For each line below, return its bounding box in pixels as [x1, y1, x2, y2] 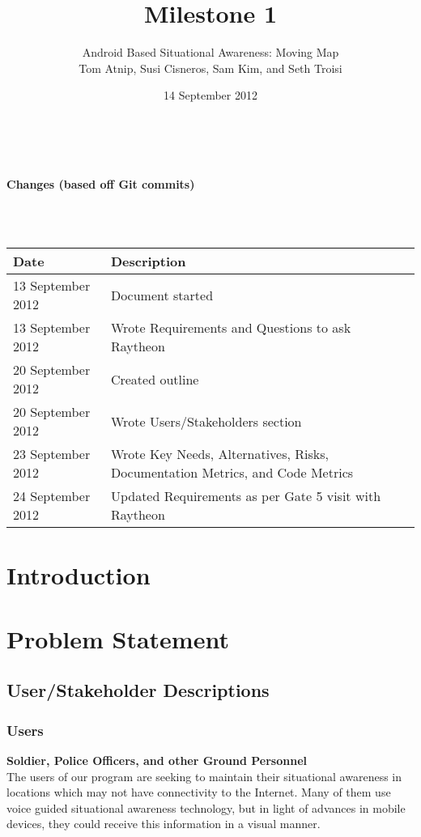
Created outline [110, 369, 199, 389]
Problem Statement [6, 622, 229, 655]
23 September [13, 444, 91, 464]
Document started [110, 285, 214, 304]
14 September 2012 [164, 87, 257, 104]
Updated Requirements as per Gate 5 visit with [110, 486, 381, 506]
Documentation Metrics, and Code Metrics [110, 463, 354, 482]
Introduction [6, 559, 151, 592]
